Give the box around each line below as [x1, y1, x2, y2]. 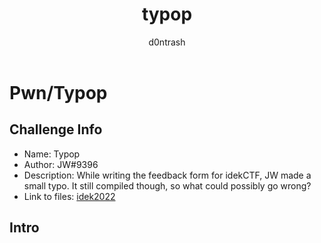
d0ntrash [148, 36, 186, 48]
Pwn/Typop [9, 81, 108, 104]
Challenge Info [9, 121, 103, 138]
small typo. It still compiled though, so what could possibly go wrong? [23, 179, 312, 192]
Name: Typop [23, 148, 81, 160]
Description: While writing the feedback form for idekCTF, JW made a [23, 169, 312, 181]
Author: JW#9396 [23, 158, 99, 170]
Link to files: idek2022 [23, 190, 116, 202]
